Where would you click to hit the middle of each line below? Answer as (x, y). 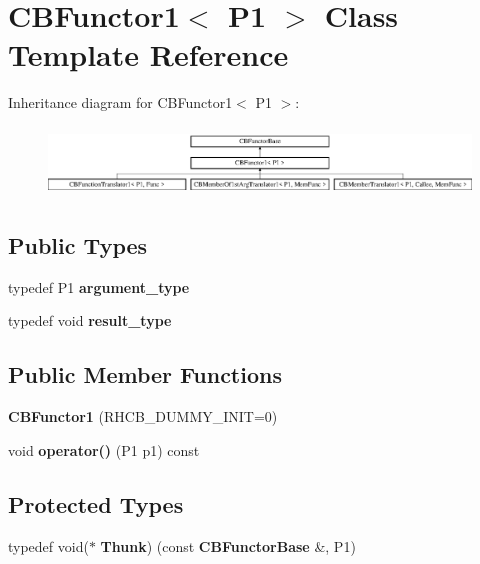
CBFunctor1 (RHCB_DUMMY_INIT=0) (143, 416)
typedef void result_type (90, 320)
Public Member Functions (145, 374)
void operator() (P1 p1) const (104, 449)
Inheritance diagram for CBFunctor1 (120, 102)
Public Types (78, 244)
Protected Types (96, 503)
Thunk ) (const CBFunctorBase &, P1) (228, 545)
